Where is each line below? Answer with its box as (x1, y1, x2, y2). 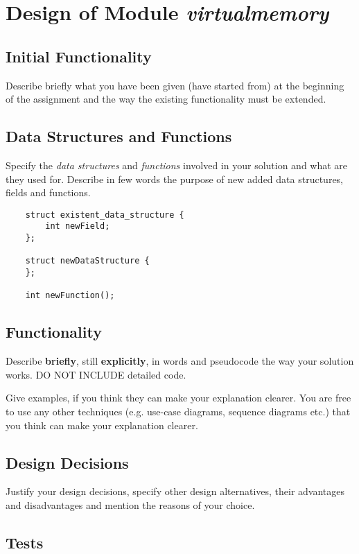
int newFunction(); (25, 291, 115, 301)
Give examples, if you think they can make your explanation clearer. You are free (6, 390, 351, 405)
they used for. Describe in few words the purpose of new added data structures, (6, 171, 344, 186)
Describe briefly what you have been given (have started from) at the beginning (6, 78, 344, 92)
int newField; (45, 221, 110, 232)
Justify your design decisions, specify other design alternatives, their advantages (6, 484, 345, 499)
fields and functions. (6, 185, 91, 200)
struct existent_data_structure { (25, 209, 184, 220)
